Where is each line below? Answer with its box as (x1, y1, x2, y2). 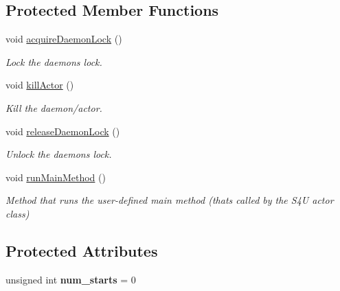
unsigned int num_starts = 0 (5, 272, 136, 286)
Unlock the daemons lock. (5, 147, 112, 161)
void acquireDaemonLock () (5, 32, 122, 46)
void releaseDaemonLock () (5, 124, 120, 138)
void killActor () (5, 78, 74, 92)
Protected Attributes (5, 240, 158, 261)
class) (5, 206, 30, 220)
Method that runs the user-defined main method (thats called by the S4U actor (5, 193, 334, 207)
